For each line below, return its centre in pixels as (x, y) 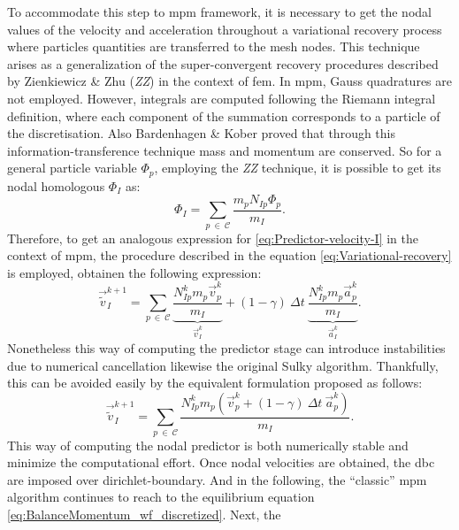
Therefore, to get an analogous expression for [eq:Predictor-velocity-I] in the (213, 238)
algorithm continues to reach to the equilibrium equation (161, 497)
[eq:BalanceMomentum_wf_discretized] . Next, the (144, 514)
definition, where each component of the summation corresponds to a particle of (224, 115)
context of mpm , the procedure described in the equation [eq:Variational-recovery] (229, 255)
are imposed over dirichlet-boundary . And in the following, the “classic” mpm (217, 479)
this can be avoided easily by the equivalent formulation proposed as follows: (215, 383)
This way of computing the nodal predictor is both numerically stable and (208, 445)
